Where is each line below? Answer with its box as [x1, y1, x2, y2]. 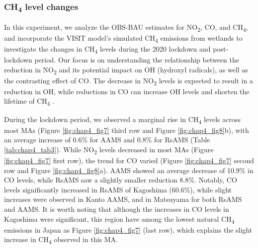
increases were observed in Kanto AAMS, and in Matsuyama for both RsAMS [4, 194, 242, 204]
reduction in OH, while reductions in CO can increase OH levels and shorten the [4, 86, 250, 96]
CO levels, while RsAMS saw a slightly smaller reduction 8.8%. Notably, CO [4, 175, 237, 185]
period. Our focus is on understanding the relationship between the [34, 55, 240, 65]
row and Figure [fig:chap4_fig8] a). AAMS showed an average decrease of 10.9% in [4, 165, 254, 175]
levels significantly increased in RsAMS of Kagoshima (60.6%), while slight [4, 184, 232, 194]
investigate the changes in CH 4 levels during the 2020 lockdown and [4, 43, 211, 55]
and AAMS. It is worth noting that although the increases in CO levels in [4, 204, 229, 214]
